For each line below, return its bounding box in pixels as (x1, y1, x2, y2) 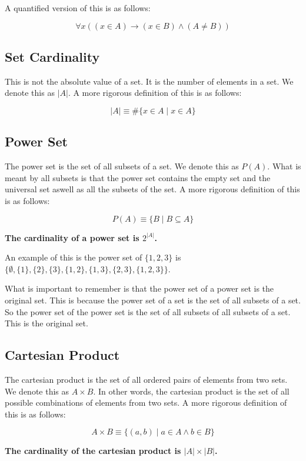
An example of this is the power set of (5, 251, 142, 263)
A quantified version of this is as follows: (5, 2, 151, 14)
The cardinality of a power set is (5, 231, 139, 243)
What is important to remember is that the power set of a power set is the (5, 282, 274, 295)
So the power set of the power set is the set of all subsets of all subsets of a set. (5, 305, 291, 318)
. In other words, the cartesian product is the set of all (93, 385, 290, 397)
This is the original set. (5, 317, 88, 329)
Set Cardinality (5, 47, 100, 65)
